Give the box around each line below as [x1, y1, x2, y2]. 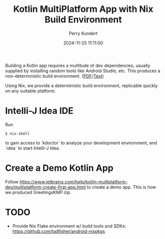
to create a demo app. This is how [86, 184, 157, 190]
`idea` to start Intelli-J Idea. [5, 145, 60, 151]
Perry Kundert [68, 30, 98, 36]
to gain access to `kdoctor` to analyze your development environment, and [5, 140, 157, 145]
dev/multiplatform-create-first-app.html [5, 184, 86, 190]
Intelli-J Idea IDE [5, 105, 73, 117]
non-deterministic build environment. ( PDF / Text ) [5, 73, 104, 79]
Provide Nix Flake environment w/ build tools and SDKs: [12, 223, 126, 229]
